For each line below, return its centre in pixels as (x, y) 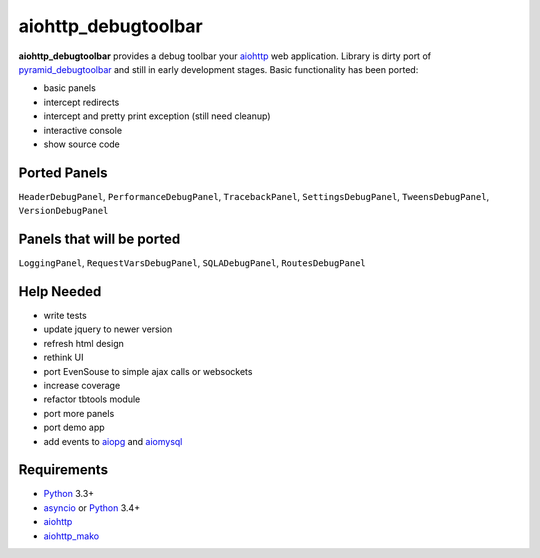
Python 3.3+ (69, 494)
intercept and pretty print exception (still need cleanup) (157, 116)
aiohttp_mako (71, 536)
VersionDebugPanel (63, 211)
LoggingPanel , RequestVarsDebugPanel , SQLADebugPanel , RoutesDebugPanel (192, 263)
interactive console (83, 130)
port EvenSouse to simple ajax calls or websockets (148, 371)
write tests (65, 315)
